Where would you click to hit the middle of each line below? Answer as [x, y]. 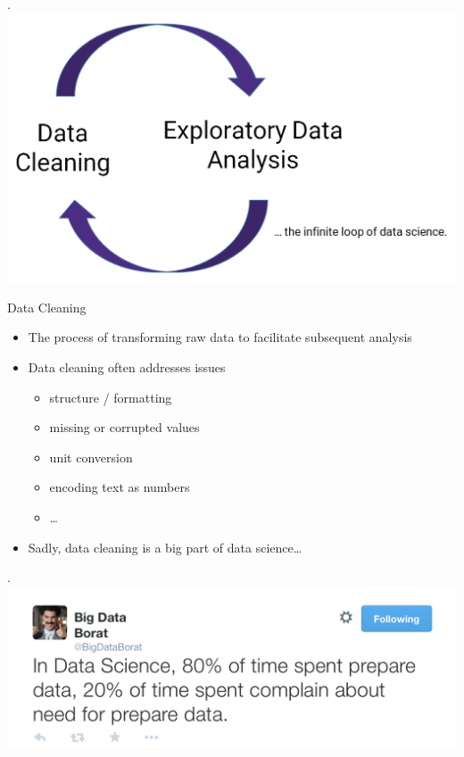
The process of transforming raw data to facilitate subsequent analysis [220, 337]
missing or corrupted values [124, 427]
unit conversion [91, 457]
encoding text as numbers [120, 487]
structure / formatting [111, 397]
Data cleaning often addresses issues [127, 367]
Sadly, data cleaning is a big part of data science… [165, 547]
